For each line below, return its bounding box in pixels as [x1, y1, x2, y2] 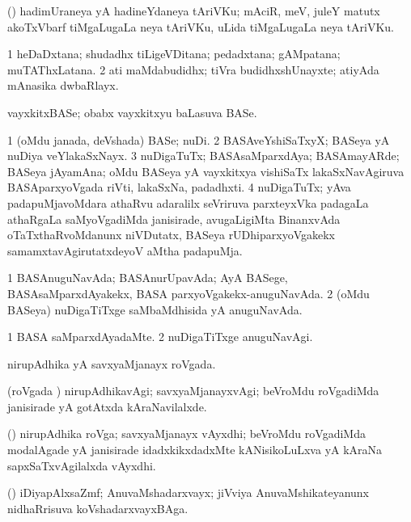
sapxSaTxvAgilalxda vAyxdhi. [7, 457, 156, 474]
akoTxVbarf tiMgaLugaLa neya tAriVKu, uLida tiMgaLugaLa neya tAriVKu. [7, 18, 394, 35]
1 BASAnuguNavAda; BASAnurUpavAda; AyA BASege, [7, 269, 288, 286]
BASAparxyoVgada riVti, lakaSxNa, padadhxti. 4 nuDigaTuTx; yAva [7, 179, 351, 196]
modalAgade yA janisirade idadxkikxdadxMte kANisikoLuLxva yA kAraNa [7, 441, 383, 458]
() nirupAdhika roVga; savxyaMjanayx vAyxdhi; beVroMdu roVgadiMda [7, 425, 366, 442]
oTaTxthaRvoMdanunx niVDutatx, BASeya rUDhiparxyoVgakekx [7, 226, 335, 243]
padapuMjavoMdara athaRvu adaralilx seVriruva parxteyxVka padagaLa [7, 194, 369, 211]
